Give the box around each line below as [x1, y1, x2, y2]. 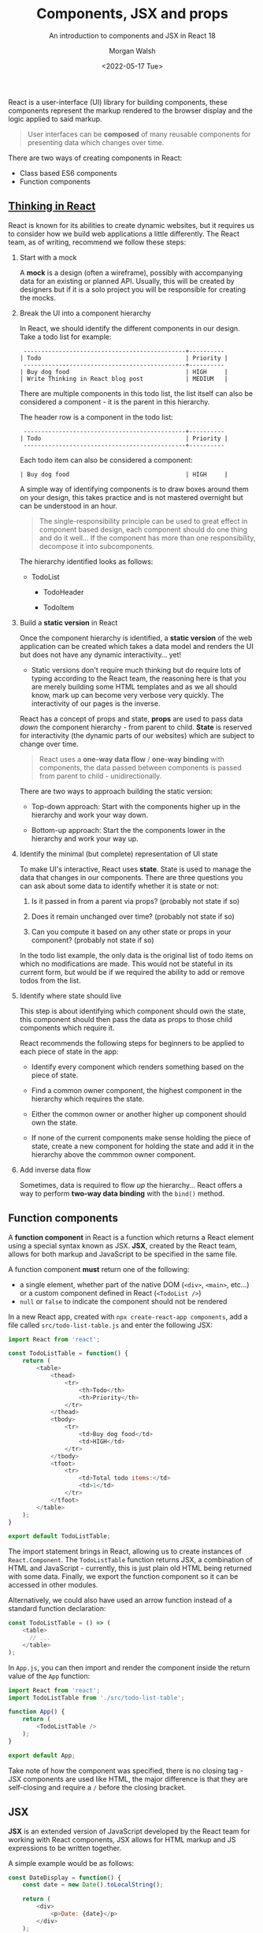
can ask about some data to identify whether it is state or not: [19, 881, 219, 890]
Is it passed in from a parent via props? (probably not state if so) [31, 896, 240, 905]
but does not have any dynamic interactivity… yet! [19, 650, 182, 659]
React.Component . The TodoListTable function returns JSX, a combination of [8, 1555, 254, 1565]
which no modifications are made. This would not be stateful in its [19, 959, 234, 968]
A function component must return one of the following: [8, 1264, 190, 1274]
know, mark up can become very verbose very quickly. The [31, 690, 224, 700]
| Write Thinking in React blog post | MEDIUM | [19, 375, 228, 382]
